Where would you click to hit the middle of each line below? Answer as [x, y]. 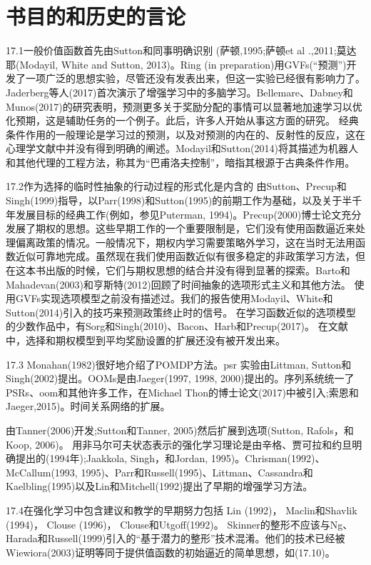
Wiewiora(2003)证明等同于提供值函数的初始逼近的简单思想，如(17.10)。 [171, 552]
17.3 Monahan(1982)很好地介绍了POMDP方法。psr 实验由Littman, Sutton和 [179, 364]
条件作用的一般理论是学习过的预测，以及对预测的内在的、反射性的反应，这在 [185, 134]
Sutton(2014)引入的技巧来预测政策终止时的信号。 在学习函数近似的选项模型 [181, 312]
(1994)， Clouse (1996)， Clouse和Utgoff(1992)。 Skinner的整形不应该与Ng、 [179, 524]
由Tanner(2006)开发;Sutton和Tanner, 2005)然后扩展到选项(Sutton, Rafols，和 [180, 430]
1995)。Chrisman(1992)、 [268, 458]
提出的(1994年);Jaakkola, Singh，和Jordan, [112, 458]
